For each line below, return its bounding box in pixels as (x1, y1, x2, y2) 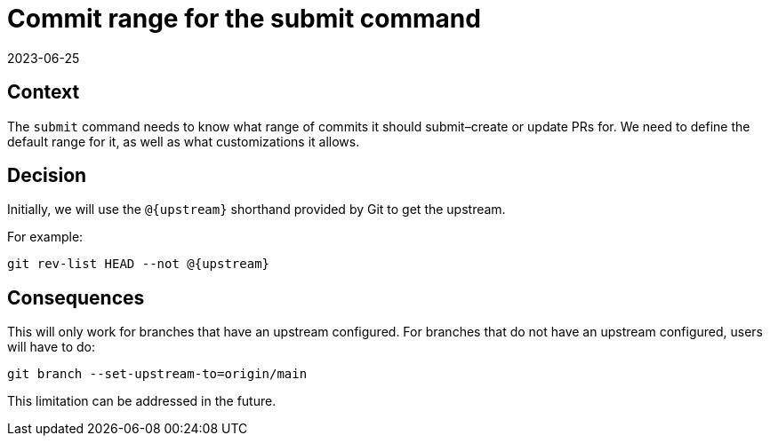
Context (7, 81, 80, 104)
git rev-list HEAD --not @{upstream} (7, 257, 270, 272)
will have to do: (7, 339, 95, 355)
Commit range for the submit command (7, 4, 481, 34)
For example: (7, 229, 84, 245)
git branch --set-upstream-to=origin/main (7, 367, 308, 382)
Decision (7, 164, 87, 187)
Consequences (7, 286, 145, 309)
